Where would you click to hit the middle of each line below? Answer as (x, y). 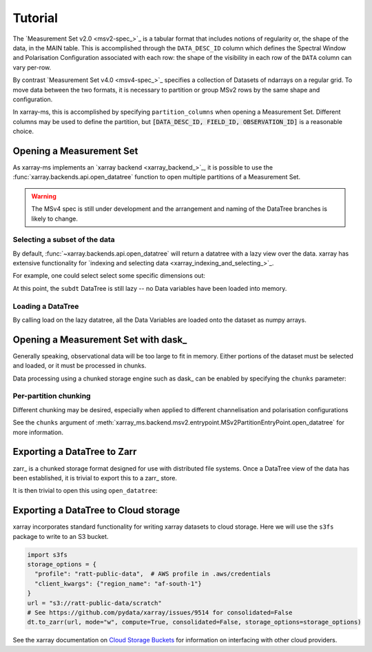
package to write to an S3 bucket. (61, 536)
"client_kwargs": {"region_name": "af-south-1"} (118, 583)
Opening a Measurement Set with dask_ (100, 339)
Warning (44, 196)
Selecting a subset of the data (64, 240)
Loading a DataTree (46, 306)
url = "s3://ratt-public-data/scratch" (94, 603)
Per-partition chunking (52, 396)
